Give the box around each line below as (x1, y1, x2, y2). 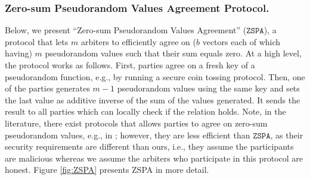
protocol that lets (5, 35, 69, 48)
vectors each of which (202, 35, 281, 48)
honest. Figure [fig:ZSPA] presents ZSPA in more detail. (5, 163, 209, 176)
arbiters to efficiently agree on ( (80, 35, 196, 48)
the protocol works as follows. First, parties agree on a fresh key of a (5, 59, 255, 71)
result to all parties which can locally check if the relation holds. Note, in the (5, 105, 286, 118)
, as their (270, 128, 303, 141)
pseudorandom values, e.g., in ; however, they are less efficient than (5, 128, 250, 141)
